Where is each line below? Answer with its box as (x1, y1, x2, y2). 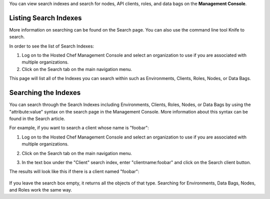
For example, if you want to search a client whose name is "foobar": (9, 125, 149, 131)
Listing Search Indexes (9, 13, 82, 22)
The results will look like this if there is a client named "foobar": (9, 168, 139, 174)
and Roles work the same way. (9, 187, 72, 193)
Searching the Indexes (9, 88, 81, 97)
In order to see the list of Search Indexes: (9, 43, 94, 49)
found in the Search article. (9, 115, 65, 121)
